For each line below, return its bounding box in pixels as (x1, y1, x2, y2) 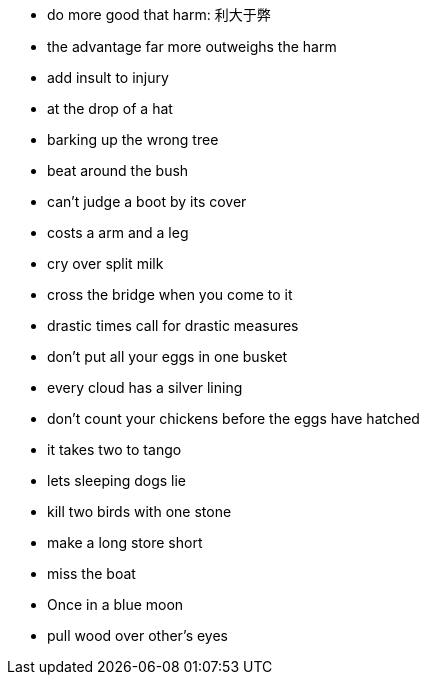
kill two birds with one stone (47, 503, 232, 520)
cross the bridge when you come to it (47, 286, 293, 303)
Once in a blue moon (47, 596, 184, 613)
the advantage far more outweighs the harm (47, 38, 337, 55)
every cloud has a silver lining (47, 379, 243, 396)
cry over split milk (47, 255, 164, 272)
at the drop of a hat (47, 100, 173, 117)
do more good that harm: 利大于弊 (47, 6, 271, 23)
